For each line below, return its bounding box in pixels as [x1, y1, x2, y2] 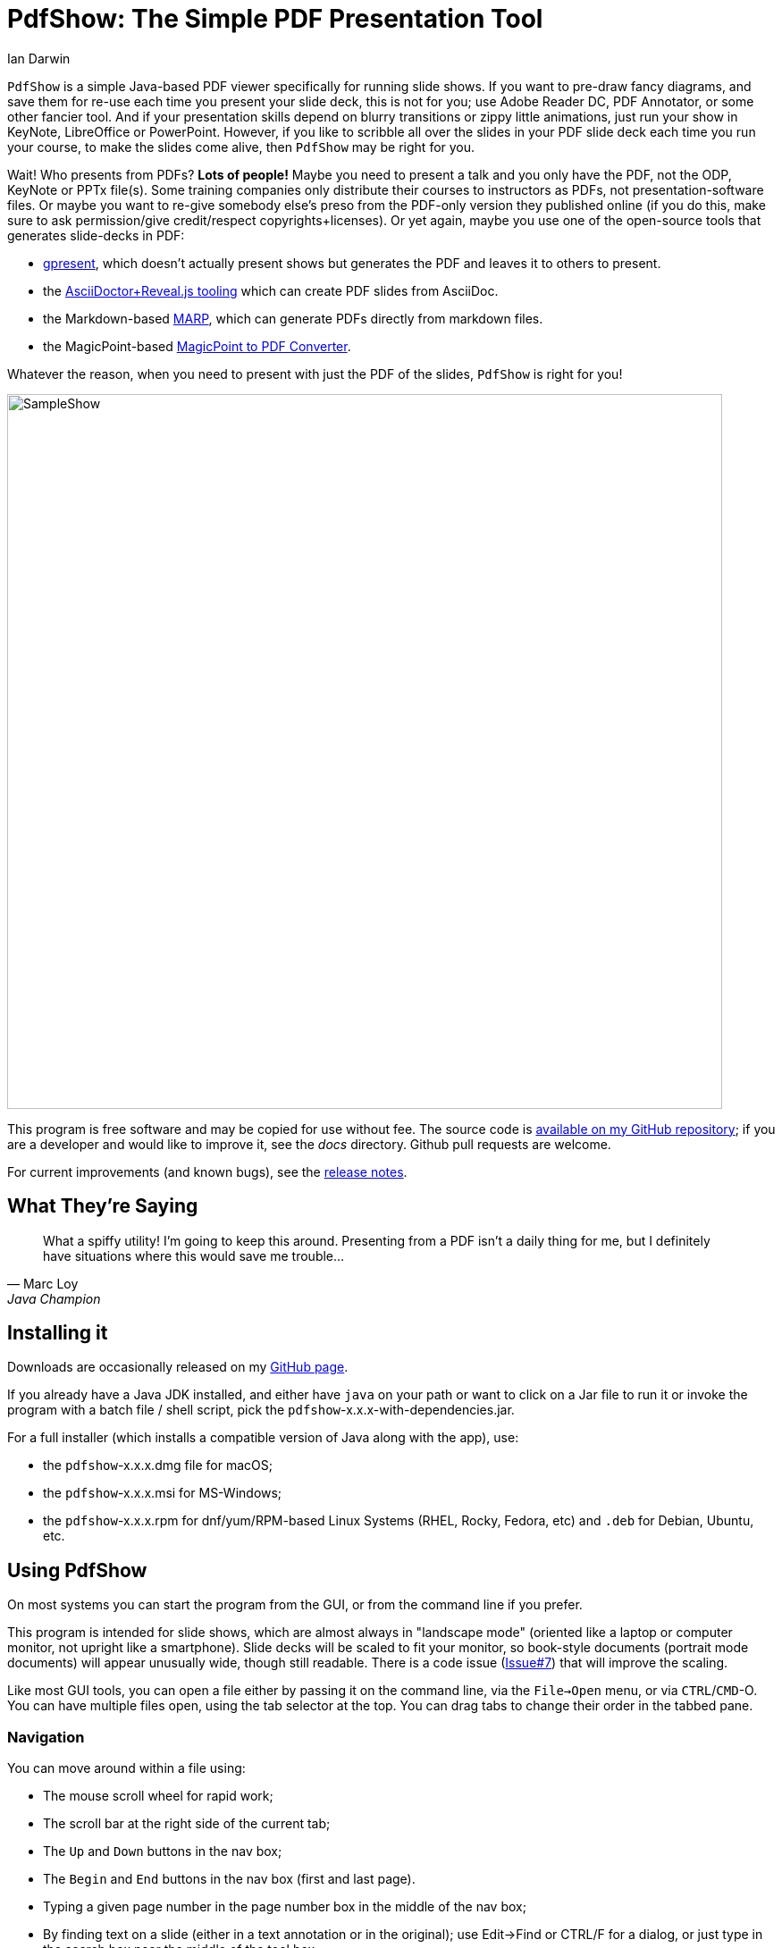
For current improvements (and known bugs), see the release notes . [7, 1163, 408, 1180]
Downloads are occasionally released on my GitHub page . [7, 1359, 349, 1375]
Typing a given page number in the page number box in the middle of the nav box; [43, 1899, 526, 1915]
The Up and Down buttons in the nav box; [43, 1843, 282, 1860]
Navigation [7, 1727, 85, 1746]
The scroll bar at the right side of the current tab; [43, 1816, 331, 1832]
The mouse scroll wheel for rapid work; [43, 1788, 273, 1804]
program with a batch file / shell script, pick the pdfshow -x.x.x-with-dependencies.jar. [7, 1402, 515, 1418]
